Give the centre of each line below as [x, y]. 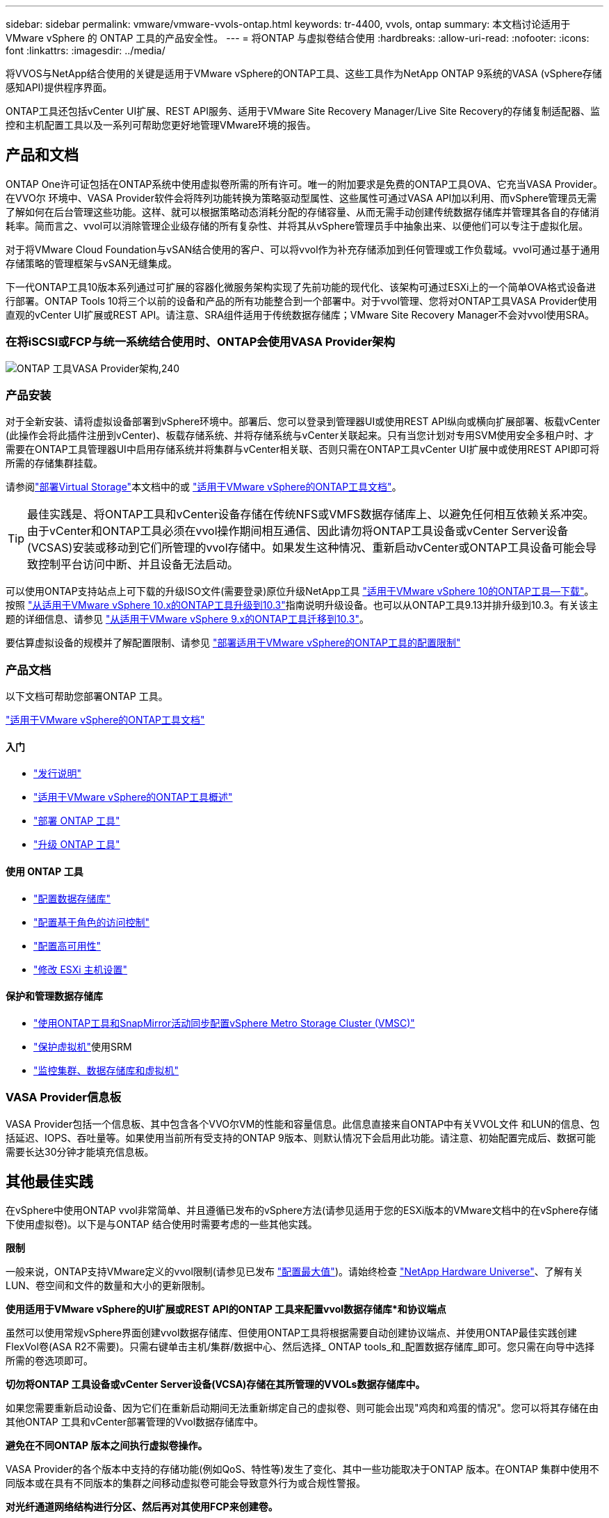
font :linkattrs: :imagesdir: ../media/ [86, 50]
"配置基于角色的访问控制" [92, 922]
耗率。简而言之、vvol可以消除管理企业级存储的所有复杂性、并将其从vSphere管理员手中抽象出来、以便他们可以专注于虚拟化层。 [297, 225]
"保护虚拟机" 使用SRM [83, 1046]
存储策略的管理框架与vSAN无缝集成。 [92, 263]
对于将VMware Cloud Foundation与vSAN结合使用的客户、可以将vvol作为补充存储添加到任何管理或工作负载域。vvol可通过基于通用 [303, 249]
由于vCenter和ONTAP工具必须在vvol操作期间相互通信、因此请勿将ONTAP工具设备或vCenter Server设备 [298, 531]
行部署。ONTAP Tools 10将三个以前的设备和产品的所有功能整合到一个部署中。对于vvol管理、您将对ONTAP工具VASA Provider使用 [301, 301]
